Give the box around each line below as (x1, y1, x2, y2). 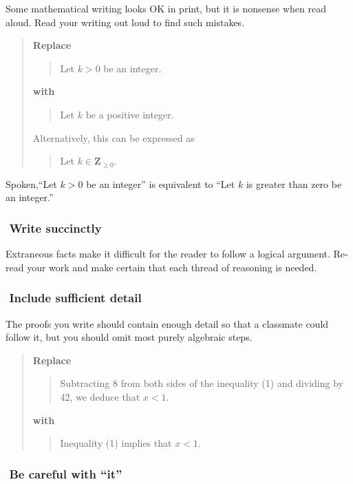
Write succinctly (9, 219, 102, 236)
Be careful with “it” (9, 465, 122, 482)
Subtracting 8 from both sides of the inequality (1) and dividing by (60, 376, 343, 390)
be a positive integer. (85, 107, 174, 121)
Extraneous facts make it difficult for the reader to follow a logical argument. (6, 246, 330, 261)
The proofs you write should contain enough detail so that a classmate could (6, 316, 329, 330)
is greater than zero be (246, 176, 342, 191)
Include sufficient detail (9, 289, 142, 306)
